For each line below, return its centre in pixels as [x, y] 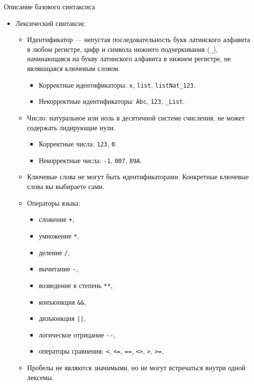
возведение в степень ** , [76, 285]
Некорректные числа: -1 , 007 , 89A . [90, 160]
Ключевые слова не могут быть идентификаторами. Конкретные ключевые [138, 177]
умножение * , [59, 235]
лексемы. [41, 377]
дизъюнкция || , [62, 318]
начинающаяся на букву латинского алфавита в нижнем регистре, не [129, 59]
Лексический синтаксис [50, 23]
